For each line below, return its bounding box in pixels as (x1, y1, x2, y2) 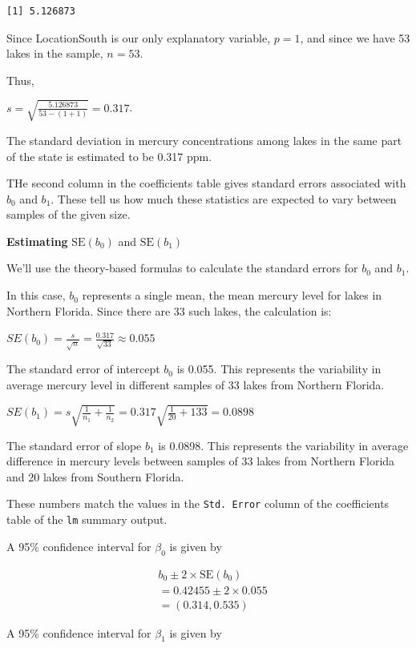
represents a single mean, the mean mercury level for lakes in (82, 287, 382, 304)
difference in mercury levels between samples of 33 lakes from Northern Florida (6, 453, 395, 469)
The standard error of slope (6, 437, 142, 453)
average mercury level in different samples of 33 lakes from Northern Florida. (6, 376, 385, 392)
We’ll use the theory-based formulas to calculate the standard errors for (6, 260, 358, 276)
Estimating (6, 232, 68, 249)
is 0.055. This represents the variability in (176, 360, 382, 377)
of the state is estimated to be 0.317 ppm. (6, 147, 212, 164)
